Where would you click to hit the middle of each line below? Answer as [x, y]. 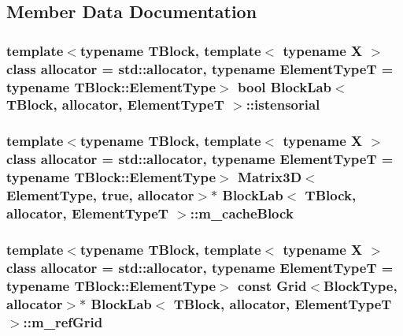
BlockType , [360, 285]
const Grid [272, 285]
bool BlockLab [285, 86]
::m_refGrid [63, 321]
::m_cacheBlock [242, 213]
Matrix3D [270, 177]
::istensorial [283, 105]
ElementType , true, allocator [100, 195]
